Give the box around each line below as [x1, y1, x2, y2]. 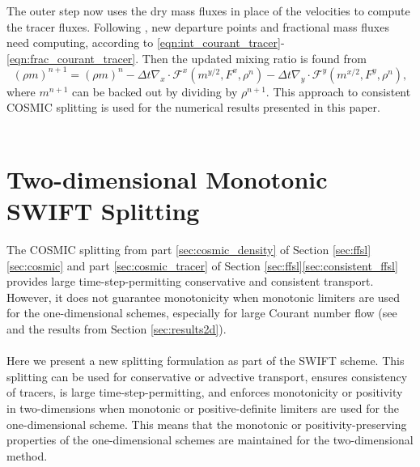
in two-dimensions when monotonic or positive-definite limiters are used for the [6, 399, 400, 416]
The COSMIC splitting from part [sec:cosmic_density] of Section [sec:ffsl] [6, 240, 371, 257]
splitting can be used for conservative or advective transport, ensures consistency [6, 367, 408, 384]
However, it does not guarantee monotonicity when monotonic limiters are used [6, 288, 401, 305]
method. [6, 447, 48, 464]
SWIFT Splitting [6, 194, 200, 227]
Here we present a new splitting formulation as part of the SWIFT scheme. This [6, 352, 405, 369]
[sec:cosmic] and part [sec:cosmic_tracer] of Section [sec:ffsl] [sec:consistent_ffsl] [6, 257, 398, 274]
